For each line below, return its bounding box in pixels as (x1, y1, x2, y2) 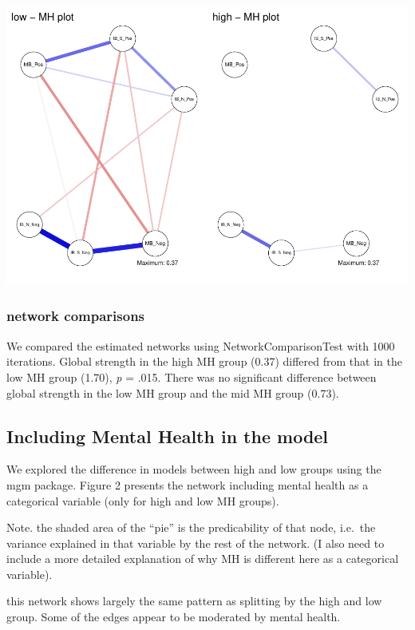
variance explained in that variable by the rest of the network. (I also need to (6, 534, 385, 551)
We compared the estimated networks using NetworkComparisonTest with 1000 (6, 337, 395, 354)
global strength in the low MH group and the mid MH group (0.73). (6, 384, 339, 401)
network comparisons (6, 306, 145, 326)
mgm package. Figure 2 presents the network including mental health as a (6, 476, 369, 493)
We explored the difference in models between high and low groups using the (6, 461, 381, 477)
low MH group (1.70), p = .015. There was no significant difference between (6, 368, 377, 385)
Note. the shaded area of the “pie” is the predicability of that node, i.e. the (6, 519, 376, 536)
